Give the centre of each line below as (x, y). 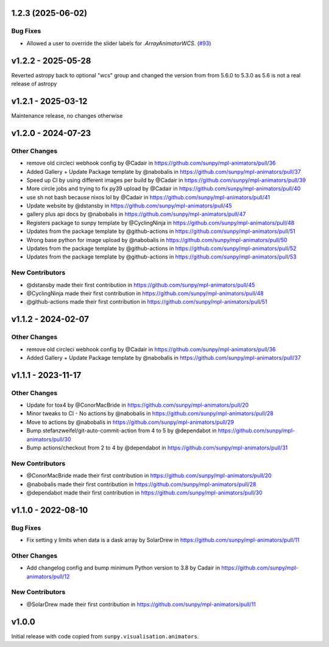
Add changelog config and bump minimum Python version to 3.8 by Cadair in (123, 568)
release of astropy (34, 84)
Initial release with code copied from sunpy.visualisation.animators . (105, 636)
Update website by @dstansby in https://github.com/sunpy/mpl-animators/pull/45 (129, 206)
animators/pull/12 (48, 576)
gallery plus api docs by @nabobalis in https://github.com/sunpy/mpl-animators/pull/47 (136, 214)
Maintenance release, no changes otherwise (67, 115)
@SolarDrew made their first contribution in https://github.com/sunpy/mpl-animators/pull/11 (141, 604)
